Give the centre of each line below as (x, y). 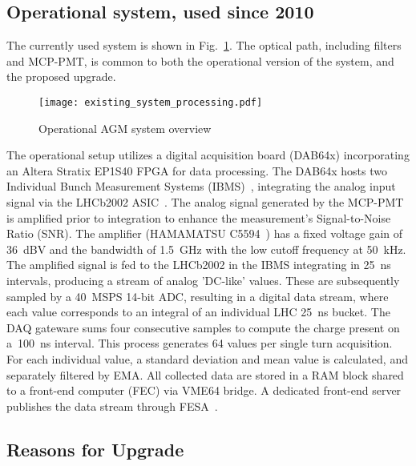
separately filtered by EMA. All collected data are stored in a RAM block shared (205, 374)
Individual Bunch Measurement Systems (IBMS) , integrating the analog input (201, 186)
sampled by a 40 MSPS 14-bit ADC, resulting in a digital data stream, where (198, 296)
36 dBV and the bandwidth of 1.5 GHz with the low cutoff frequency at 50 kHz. (206, 249)
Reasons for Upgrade (95, 449)
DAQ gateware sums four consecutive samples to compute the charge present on (203, 327)
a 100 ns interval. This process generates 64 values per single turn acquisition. (200, 343)
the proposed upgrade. (61, 76)
